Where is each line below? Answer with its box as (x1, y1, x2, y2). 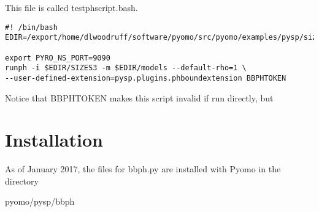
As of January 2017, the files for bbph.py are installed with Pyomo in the (5, 163, 281, 175)
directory (5, 174, 39, 187)
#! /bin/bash (5, 23, 58, 32)
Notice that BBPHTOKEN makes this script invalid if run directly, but (5, 91, 274, 104)
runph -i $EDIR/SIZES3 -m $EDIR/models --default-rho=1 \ (5, 64, 247, 73)
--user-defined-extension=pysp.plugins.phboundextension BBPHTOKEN (5, 73, 286, 82)
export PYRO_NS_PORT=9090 (5, 53, 110, 62)
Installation (5, 127, 103, 152)
